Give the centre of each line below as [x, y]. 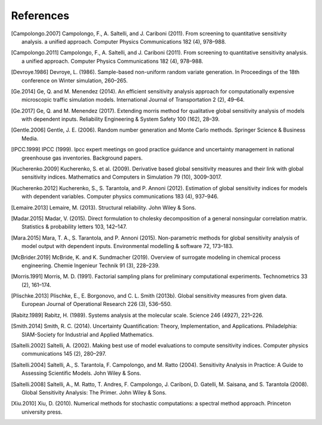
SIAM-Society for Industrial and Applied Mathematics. [88, 334]
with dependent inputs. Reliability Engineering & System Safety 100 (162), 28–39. [121, 119]
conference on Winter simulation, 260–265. [75, 80]
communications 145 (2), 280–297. [64, 354]
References [40, 16]
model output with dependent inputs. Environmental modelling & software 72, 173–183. [128, 246]
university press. [42, 412]
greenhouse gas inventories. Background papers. [82, 158]
